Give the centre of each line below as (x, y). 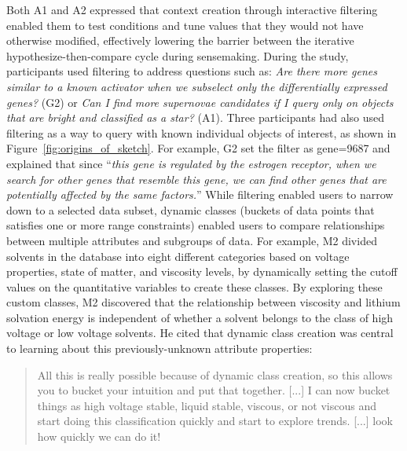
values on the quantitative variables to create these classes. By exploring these (194, 286)
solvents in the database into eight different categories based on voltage (178, 256)
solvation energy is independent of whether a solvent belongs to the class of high (200, 317)
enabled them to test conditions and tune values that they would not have (185, 25)
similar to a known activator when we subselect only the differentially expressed (197, 86)
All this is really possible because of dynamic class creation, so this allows (215, 374)
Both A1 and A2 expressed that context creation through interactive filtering (192, 9)
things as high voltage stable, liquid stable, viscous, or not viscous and (207, 405)
